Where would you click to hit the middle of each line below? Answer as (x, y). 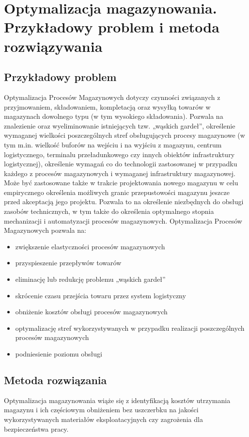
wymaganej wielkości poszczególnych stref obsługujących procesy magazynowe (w (124, 135)
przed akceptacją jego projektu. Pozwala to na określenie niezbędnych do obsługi (124, 202)
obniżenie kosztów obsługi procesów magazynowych (91, 312)
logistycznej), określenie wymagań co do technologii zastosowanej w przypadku (121, 164)
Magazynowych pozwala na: (45, 230)
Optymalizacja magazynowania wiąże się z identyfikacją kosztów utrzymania (117, 400)
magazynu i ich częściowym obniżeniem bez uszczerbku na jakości (101, 410)
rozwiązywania (53, 46)
